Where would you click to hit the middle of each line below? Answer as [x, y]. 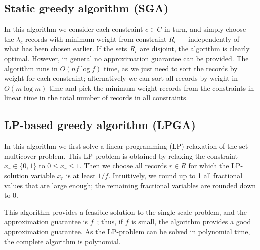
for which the [209, 165]
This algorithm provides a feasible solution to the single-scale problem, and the [125, 212]
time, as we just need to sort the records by [171, 68]
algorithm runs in [31, 68]
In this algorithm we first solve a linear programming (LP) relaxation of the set [126, 146]
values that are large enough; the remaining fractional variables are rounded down [130, 185]
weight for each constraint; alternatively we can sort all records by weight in [121, 78]
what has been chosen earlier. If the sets [66, 48]
